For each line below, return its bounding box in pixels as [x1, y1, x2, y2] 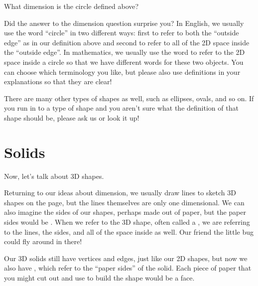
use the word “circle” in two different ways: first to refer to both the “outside [4, 27, 239, 38]
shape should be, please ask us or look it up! [4, 112, 139, 123]
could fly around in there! [4, 236, 82, 247]
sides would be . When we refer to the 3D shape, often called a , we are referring [4, 217, 250, 227]
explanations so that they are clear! [4, 76, 112, 87]
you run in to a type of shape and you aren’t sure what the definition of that [4, 103, 239, 113]
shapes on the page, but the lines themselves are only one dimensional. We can [4, 197, 245, 207]
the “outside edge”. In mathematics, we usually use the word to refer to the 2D [4, 47, 245, 57]
